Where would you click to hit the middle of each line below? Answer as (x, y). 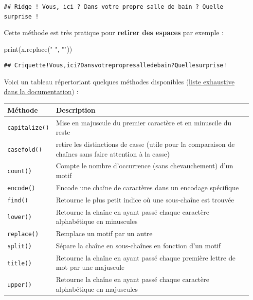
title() (20, 263)
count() (20, 171)
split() (20, 246)
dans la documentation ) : (41, 91)
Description (75, 110)
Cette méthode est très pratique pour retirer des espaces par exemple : (114, 32)
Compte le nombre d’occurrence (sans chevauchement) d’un (145, 166)
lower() (20, 217)
